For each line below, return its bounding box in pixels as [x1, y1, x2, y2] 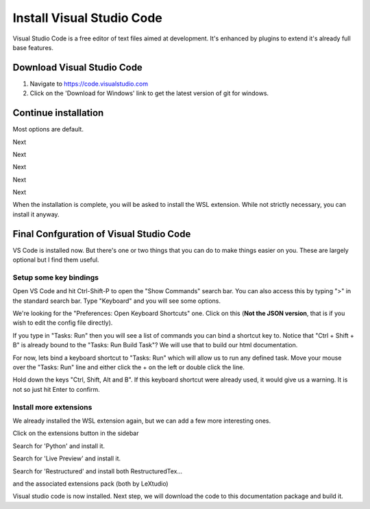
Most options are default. [12, 125, 84, 134]
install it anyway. [12, 210, 60, 219]
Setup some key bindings [12, 273, 99, 282]
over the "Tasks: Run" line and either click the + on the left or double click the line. [12, 363, 245, 371]
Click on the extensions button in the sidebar [12, 429, 139, 438]
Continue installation [12, 107, 104, 119]
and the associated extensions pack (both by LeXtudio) [12, 480, 169, 488]
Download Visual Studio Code [12, 62, 143, 73]
